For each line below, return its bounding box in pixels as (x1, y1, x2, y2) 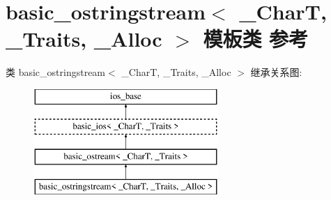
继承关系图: (250, 65, 302, 79)
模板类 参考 (203, 24, 309, 53)
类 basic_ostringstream (6, 65, 106, 79)
